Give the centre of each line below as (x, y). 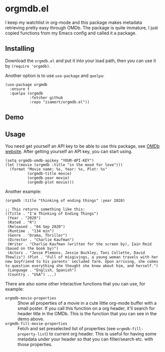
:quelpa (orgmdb (26, 93)
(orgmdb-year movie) (48, 178)
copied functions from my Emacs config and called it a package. (71, 33)
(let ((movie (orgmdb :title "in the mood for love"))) (64, 165)
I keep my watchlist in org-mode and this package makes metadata (74, 22)
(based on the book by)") (32, 248)
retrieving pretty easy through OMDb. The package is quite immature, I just (82, 27)
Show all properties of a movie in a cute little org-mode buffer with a (87, 303)
